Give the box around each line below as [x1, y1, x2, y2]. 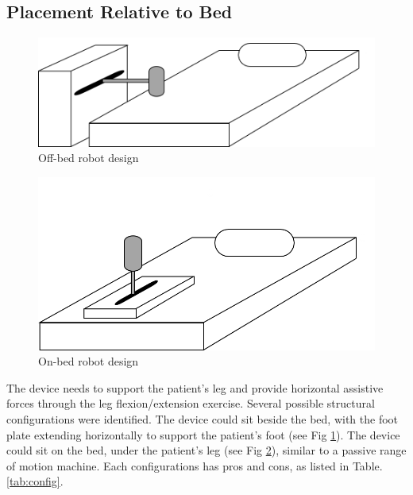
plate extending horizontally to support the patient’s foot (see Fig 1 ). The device [6, 426, 400, 443]
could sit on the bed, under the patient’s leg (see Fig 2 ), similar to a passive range [6, 442, 407, 458]
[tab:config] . [6, 473, 64, 489]
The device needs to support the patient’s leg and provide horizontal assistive [6, 379, 384, 396]
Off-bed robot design [38, 149, 139, 166]
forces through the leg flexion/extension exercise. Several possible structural [6, 395, 375, 412]
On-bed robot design [38, 353, 139, 369]
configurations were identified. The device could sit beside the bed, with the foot [6, 411, 399, 427]
